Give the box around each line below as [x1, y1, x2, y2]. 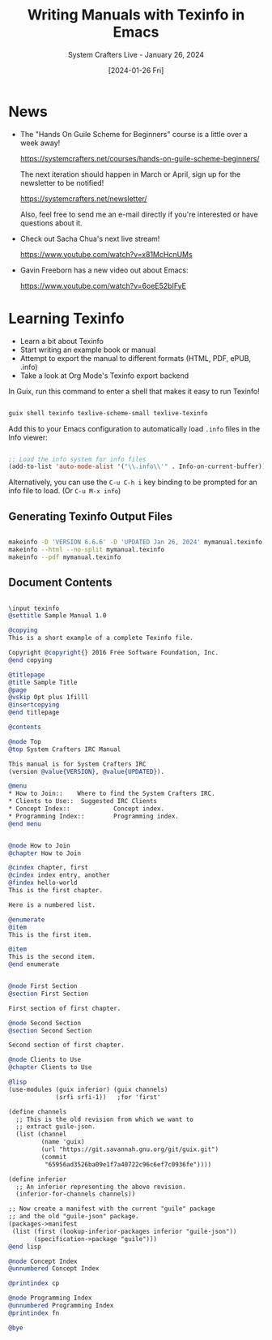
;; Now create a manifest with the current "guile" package [8, 1205, 216, 1213]
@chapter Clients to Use [8, 1063, 92, 1072]
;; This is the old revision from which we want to [15, 1115, 194, 1123]
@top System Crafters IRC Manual [8, 745, 121, 754]
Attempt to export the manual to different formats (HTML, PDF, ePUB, [19, 353, 252, 363]
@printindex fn [8, 1308, 60, 1317]
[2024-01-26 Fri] [108, 65, 164, 75]
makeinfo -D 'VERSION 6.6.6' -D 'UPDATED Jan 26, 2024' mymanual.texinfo [8, 538, 263, 547]
